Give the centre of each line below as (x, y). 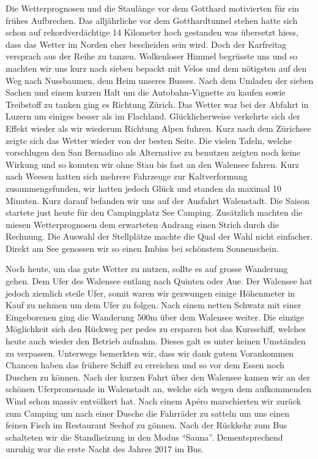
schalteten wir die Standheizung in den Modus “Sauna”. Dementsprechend (144, 437)
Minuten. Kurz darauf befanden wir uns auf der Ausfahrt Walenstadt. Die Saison (158, 200)
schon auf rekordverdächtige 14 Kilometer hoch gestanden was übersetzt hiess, (152, 32)
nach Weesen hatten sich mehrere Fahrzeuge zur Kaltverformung (127, 176)
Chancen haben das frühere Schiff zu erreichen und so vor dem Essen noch (145, 365)
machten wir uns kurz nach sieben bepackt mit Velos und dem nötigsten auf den (156, 68)
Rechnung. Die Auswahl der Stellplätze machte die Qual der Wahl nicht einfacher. (159, 236)
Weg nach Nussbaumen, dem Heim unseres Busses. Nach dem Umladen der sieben (160, 80)
